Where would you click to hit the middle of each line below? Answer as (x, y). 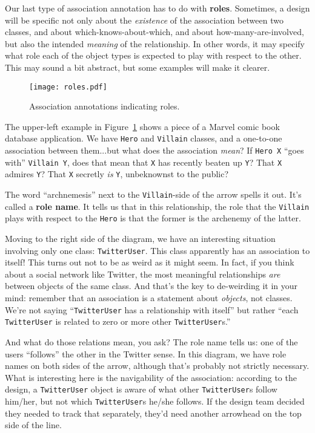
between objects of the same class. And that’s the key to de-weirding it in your (151, 286)
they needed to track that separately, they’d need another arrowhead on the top (153, 413)
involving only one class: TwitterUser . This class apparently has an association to (157, 250)
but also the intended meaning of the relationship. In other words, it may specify (155, 43)
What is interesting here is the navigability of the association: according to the (151, 377)
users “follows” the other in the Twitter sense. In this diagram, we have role (146, 353)
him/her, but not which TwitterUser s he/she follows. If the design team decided (155, 401)
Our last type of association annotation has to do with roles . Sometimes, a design (157, 8)
